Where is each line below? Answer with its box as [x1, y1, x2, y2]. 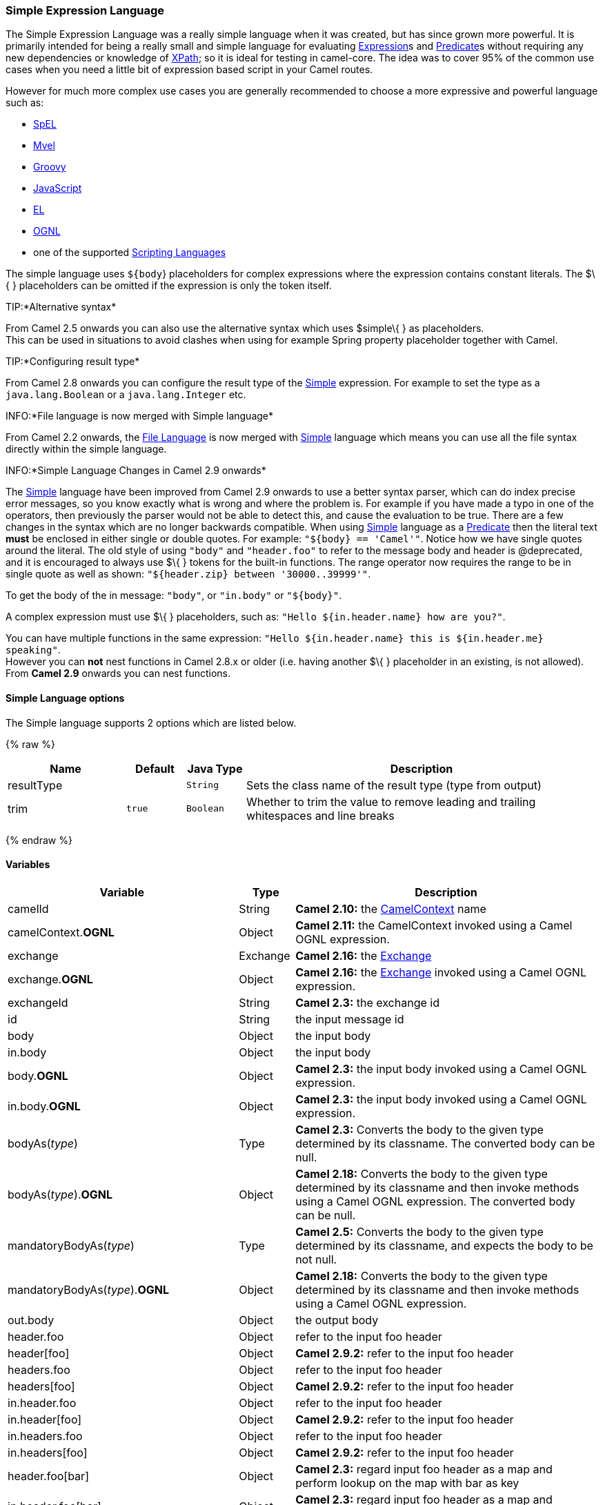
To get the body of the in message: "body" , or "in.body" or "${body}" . [6, 589, 342, 602]
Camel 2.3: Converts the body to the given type [295, 1122, 544, 1137]
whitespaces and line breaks [246, 808, 395, 823]
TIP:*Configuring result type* [6, 355, 140, 368]
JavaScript [33, 182, 82, 195]
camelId [8, 901, 49, 916]
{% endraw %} [6, 834, 72, 846]
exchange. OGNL [8, 972, 93, 986]
